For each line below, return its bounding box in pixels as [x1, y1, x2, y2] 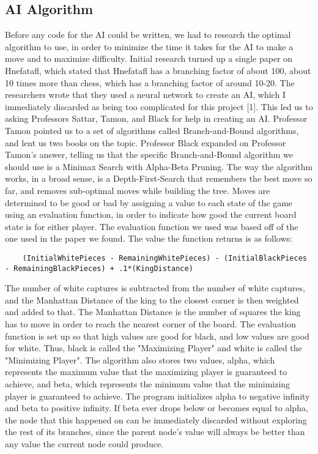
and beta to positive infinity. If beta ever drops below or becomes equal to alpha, [5, 401, 308, 414]
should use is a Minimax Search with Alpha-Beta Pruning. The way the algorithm [5, 160, 313, 173]
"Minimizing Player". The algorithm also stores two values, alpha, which [5, 353, 275, 366]
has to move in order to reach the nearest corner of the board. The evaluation [5, 317, 297, 330]
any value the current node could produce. [5, 437, 164, 450]
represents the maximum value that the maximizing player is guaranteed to [5, 365, 287, 378]
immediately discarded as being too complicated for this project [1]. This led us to [5, 100, 313, 113]
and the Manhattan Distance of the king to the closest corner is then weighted [5, 293, 299, 306]
